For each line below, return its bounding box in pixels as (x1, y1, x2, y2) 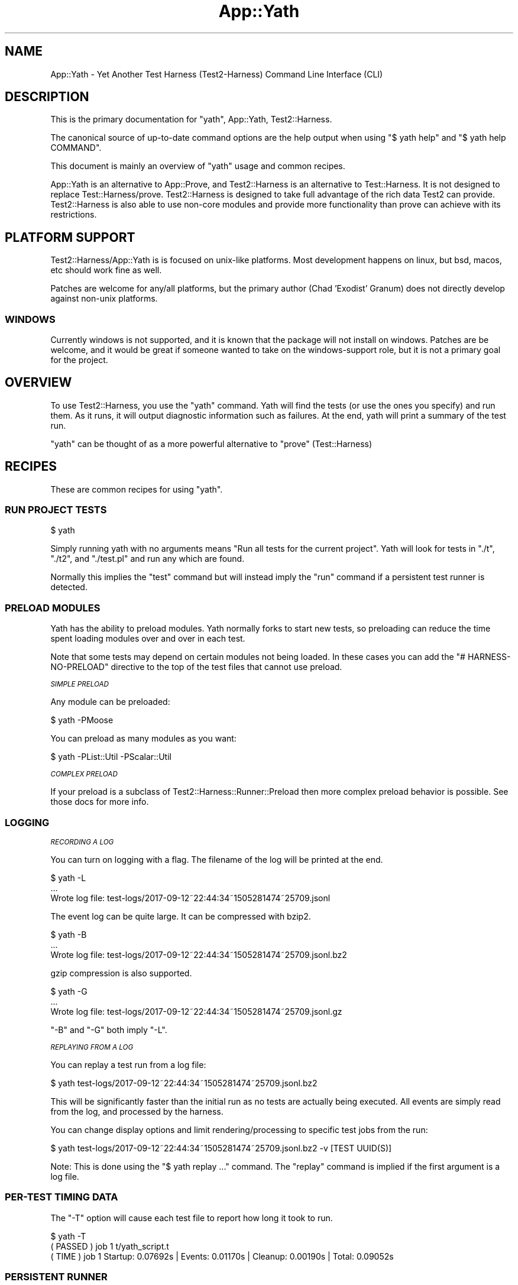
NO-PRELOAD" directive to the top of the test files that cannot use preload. (50, 662, 342, 672)
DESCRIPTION (5, 89, 89, 105)
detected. (50, 582, 88, 593)
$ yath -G (50, 986, 88, 996)
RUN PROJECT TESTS (5, 504, 107, 516)
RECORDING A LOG (50, 837, 114, 846)
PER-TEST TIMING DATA (5, 1191, 118, 1203)
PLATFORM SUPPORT (5, 229, 135, 245)
